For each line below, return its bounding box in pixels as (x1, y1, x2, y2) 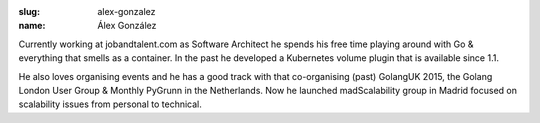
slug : (18, 6, 40, 17)
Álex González (97, 20, 157, 32)
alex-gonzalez (97, 6, 156, 17)
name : (18, 20, 46, 32)
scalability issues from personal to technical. (18, 98, 202, 110)
